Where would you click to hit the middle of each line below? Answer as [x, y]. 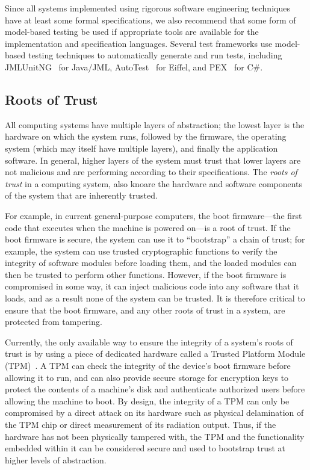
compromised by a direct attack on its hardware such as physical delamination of [154, 413]
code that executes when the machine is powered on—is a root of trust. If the [148, 227]
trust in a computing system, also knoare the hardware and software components [154, 183]
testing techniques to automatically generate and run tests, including [155, 55]
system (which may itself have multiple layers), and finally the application [141, 148]
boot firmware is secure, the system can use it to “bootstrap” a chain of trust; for [155, 239]
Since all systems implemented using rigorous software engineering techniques [147, 8]
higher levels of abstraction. [56, 459]
